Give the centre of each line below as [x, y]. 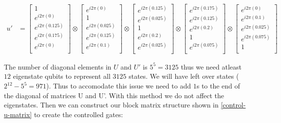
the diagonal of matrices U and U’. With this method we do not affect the [114, 95]
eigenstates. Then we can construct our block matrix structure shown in [111, 105]
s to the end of [218, 86]
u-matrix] [18, 114]
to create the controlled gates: [78, 114]
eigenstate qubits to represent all [62, 76]
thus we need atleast [211, 66]
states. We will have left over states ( [184, 76]
